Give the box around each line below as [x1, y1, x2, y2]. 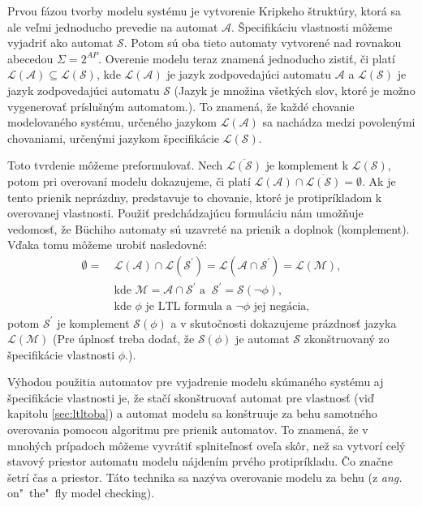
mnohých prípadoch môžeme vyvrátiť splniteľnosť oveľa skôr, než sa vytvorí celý [7, 436, 406, 453]
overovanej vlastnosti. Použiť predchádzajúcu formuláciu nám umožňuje [7, 204, 364, 221]
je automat [235, 330, 290, 347]
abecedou [7, 49, 54, 67]
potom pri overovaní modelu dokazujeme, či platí [7, 172, 251, 189]
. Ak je [362, 172, 396, 189]
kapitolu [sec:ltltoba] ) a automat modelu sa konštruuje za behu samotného [7, 405, 377, 422]
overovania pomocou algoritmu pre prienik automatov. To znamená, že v [7, 421, 368, 438]
